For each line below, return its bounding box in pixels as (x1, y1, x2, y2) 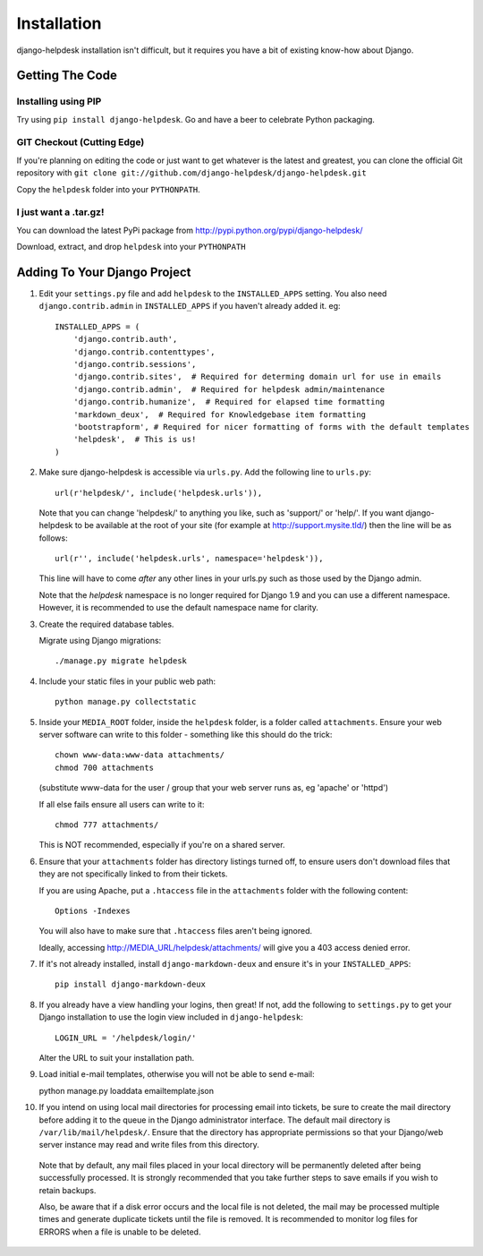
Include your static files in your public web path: (38, 676, 216, 687)
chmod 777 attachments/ (55, 819, 159, 830)
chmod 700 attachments (55, 762, 155, 773)
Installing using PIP (16, 95, 102, 107)
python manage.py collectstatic (55, 696, 197, 707)
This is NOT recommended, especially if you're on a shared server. (38, 840, 285, 850)
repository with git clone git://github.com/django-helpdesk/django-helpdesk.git (16, 167, 367, 178)
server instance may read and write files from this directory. (38, 1140, 259, 1150)
